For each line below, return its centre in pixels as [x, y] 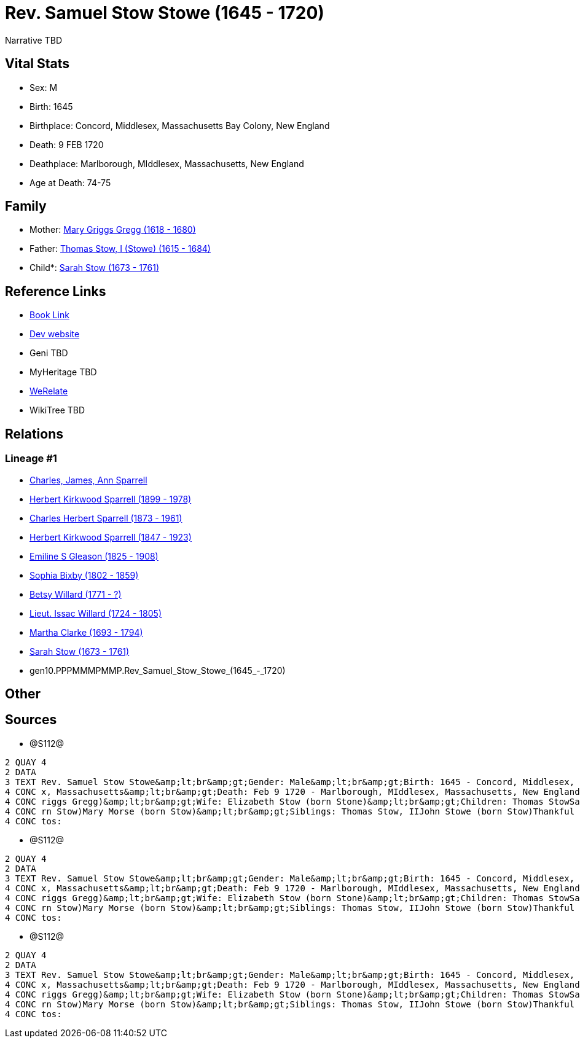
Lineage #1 [31, 459]
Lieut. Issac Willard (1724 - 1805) [96, 613]
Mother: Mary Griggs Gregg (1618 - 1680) [113, 230]
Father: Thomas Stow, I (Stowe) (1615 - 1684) [120, 249]
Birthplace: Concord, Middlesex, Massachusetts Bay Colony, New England [180, 125]
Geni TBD [49, 353]
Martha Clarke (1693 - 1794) [86, 632]
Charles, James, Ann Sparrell [88, 480]
